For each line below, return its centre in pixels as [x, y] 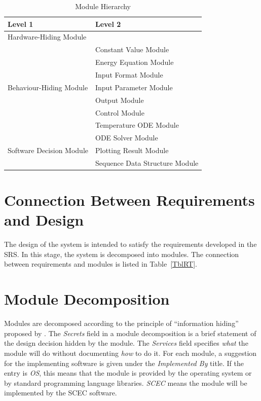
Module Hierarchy [103, 6]
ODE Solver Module [126, 138]
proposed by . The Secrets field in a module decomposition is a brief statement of [130, 333]
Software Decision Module [48, 150]
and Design [44, 220]
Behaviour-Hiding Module [48, 87]
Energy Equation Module [134, 62]
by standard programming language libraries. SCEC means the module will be [126, 382]
